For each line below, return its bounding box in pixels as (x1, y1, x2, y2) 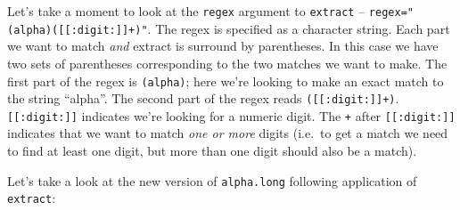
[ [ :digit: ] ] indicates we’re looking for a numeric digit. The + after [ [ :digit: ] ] (7, 106, 456, 125)
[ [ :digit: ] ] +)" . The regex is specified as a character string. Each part (58, 19, 450, 37)
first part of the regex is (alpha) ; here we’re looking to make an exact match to (7, 71, 444, 90)
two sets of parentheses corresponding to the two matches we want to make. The (7, 53, 448, 72)
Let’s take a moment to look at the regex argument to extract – (7, 2, 366, 20)
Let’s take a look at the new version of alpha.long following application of (7, 171, 417, 190)
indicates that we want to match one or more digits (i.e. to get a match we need (7, 124, 448, 142)
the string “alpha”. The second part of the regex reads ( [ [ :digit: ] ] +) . (7, 89, 399, 108)
